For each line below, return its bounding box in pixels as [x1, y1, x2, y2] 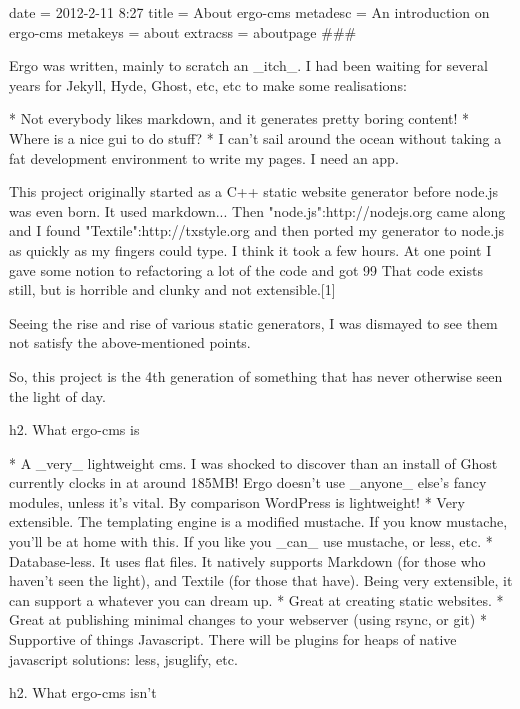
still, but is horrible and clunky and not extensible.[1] [9, 279, 336, 300]
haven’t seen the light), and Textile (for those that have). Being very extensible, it [9, 570, 513, 591]
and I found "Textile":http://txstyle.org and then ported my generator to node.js [9, 220, 505, 241]
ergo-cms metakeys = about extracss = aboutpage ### [9, 21, 357, 42]
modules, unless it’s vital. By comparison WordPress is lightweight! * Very [9, 491, 465, 512]
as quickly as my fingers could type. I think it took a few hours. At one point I [9, 239, 492, 260]
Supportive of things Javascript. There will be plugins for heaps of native [9, 629, 457, 650]
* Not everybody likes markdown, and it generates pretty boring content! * [9, 108, 470, 129]
